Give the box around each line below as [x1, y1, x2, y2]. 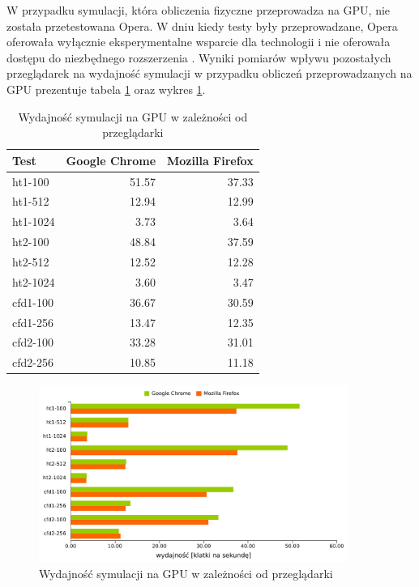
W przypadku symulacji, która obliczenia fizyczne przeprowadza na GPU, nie [6, 2, 391, 18]
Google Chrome [66, 151, 156, 168]
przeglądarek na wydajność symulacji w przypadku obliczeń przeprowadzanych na [6, 65, 413, 82]
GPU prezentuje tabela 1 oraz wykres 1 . [6, 80, 206, 97]
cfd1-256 [12, 313, 53, 330]
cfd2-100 [12, 334, 53, 351]
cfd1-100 [12, 293, 53, 310]
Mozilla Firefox [167, 151, 254, 168]
